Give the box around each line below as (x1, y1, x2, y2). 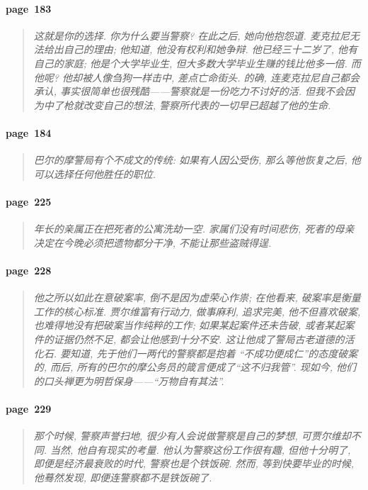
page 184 (6, 125, 52, 140)
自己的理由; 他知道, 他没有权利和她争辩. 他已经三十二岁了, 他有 (63, 42, 358, 57)
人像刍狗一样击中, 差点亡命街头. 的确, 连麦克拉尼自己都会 (91, 69, 360, 84)
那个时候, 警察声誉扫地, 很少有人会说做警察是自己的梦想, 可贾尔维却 (33, 428, 351, 443)
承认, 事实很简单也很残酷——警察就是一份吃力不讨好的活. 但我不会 (33, 84, 345, 99)
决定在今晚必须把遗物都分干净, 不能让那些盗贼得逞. (33, 235, 272, 250)
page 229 (6, 401, 52, 416)
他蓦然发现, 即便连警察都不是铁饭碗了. (33, 469, 212, 484)
